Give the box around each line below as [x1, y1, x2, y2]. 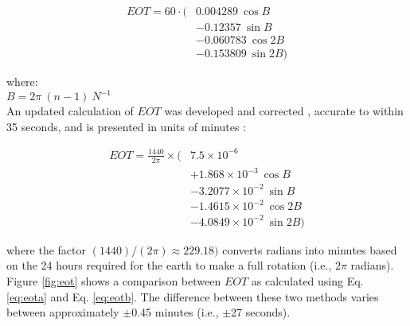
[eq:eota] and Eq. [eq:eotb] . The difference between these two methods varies [6, 288, 379, 305]
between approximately [6, 304, 119, 320]
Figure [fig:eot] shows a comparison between [6, 273, 221, 289]
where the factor [6, 241, 87, 258]
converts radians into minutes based [222, 241, 397, 258]
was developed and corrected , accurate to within [164, 103, 404, 119]
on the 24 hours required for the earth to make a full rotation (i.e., [6, 257, 332, 274]
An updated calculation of [6, 103, 134, 119]
